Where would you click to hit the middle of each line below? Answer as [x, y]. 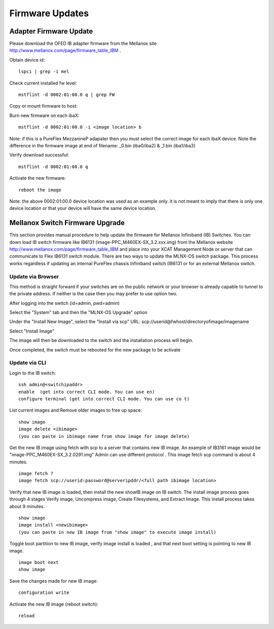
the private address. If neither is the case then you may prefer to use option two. [93, 294]
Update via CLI [28, 363]
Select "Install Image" [32, 331]
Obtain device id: [27, 60]
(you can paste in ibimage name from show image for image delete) [104, 436]
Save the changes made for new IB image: [54, 581]
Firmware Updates [49, 13]
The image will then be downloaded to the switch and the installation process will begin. [101, 340]
